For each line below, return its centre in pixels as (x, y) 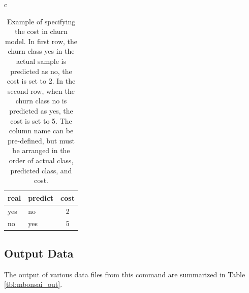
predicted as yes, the (41, 110)
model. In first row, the (41, 41)
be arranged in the (41, 150)
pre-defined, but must (41, 140)
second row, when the (41, 90)
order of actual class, (41, 160)
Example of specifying (41, 21)
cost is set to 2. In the (41, 81)
